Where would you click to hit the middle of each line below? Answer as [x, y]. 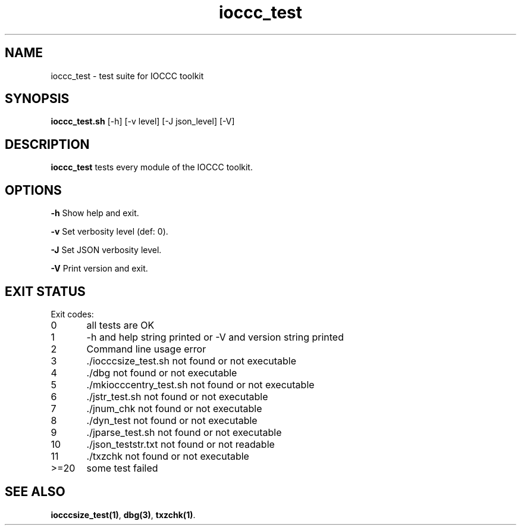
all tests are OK [120, 325]
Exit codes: [72, 314]
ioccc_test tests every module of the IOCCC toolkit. [152, 167]
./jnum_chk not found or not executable [174, 408]
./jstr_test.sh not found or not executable [177, 396]
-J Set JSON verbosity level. [106, 250]
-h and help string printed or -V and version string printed [215, 337]
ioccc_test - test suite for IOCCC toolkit [127, 76]
